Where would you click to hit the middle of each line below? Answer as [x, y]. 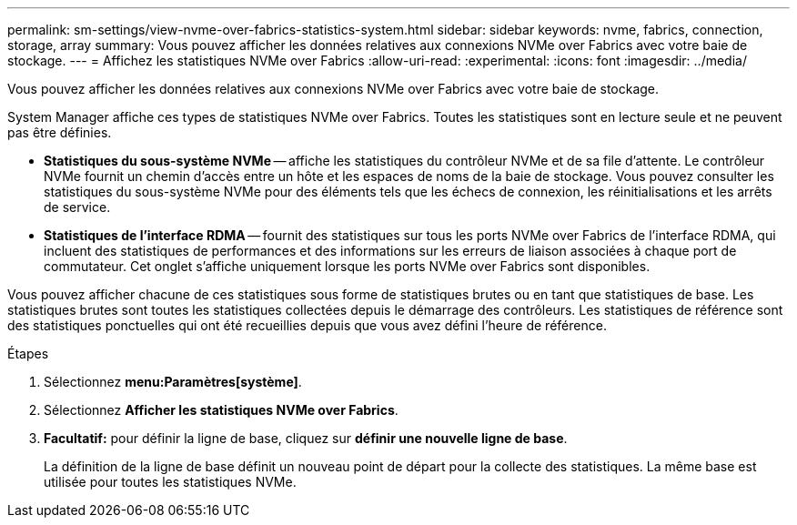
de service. [77, 207]
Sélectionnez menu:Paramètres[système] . [173, 382]
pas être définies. [60, 132]
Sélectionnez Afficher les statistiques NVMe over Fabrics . [221, 410]
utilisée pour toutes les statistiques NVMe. [170, 482]
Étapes [28, 353]
